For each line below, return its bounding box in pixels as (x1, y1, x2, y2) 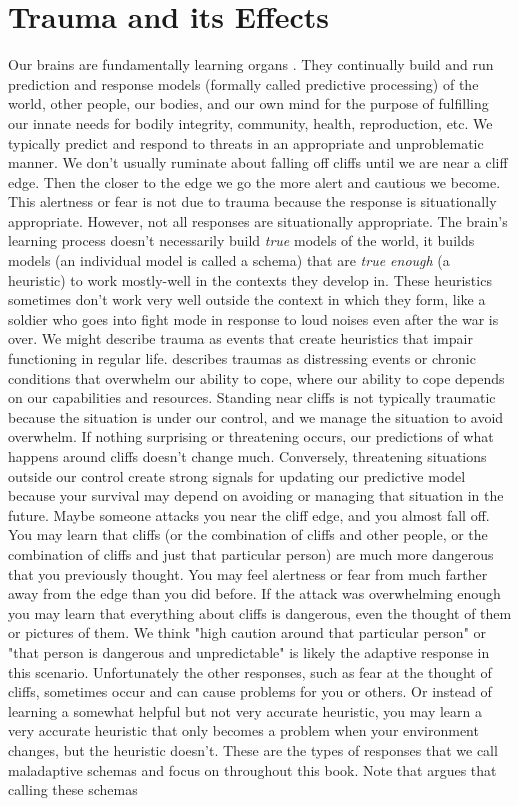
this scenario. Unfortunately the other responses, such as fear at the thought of (8, 661, 492, 682)
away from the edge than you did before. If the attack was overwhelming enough (8, 583, 501, 604)
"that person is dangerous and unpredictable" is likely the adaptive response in (8, 641, 490, 662)
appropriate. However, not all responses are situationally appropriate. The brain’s (8, 210, 508, 231)
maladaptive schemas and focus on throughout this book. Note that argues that (8, 759, 497, 780)
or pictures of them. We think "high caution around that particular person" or (8, 622, 487, 643)
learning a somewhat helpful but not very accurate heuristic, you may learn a (8, 700, 483, 721)
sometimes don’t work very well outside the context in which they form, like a (8, 289, 486, 310)
